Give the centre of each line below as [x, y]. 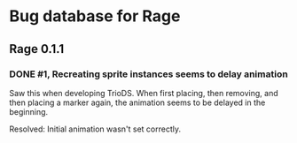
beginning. [29, 111]
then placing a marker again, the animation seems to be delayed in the [137, 102]
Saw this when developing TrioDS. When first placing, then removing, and [144, 93]
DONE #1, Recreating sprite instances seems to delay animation [148, 74]
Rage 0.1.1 [37, 49]
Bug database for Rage [95, 16]
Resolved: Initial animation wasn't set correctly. [95, 129]
